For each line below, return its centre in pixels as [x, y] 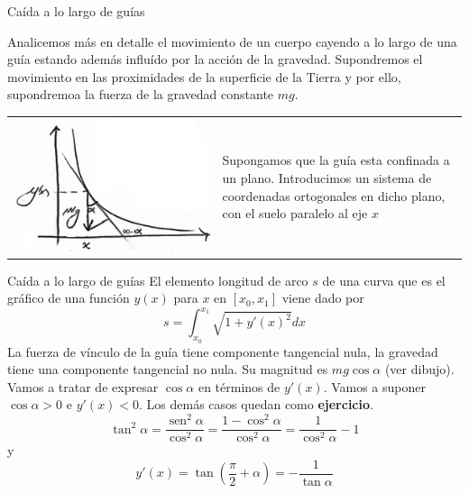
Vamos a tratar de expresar [83, 386]
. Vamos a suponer [374, 386]
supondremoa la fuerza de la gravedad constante [141, 94]
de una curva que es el [384, 280]
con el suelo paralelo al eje [295, 213]
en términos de [239, 386]
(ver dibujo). [419, 369]
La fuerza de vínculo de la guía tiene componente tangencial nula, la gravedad [223, 351]
